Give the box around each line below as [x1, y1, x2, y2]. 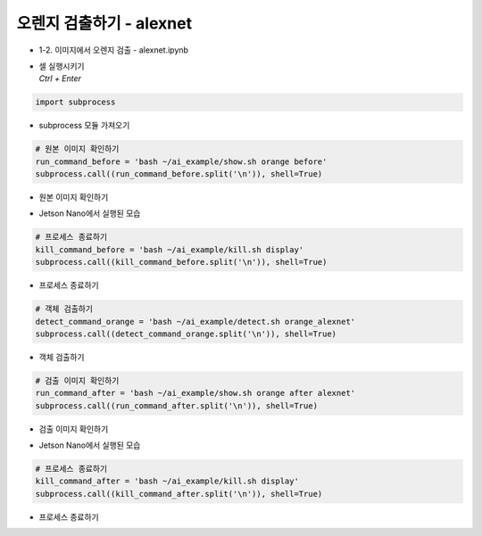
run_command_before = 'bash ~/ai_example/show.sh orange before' [35, 156, 328, 167]
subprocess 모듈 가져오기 [38, 120, 130, 131]
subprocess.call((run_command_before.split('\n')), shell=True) [35, 169, 323, 179]
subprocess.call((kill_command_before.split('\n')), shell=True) [35, 257, 328, 268]
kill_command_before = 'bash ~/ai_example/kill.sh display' [35, 244, 304, 254]
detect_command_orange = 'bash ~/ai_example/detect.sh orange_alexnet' [35, 317, 356, 326]
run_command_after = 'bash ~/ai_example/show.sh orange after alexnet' [35, 388, 356, 399]
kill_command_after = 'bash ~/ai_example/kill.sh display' [35, 476, 299, 486]
